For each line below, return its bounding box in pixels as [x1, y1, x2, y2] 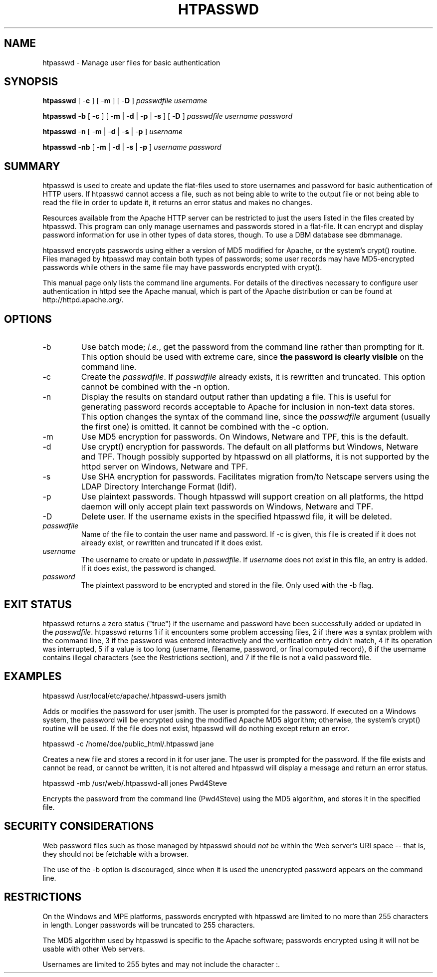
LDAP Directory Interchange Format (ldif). [81, 482, 237, 492]
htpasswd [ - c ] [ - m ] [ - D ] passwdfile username [42, 96, 208, 105]
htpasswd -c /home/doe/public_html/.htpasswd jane [42, 739, 214, 748]
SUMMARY [4, 160, 60, 173]
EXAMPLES [4, 670, 62, 683]
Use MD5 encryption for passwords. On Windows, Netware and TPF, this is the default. [81, 432, 409, 442]
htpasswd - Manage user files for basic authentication [42, 58, 220, 67]
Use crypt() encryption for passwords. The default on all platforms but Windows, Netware [81, 442, 419, 452]
